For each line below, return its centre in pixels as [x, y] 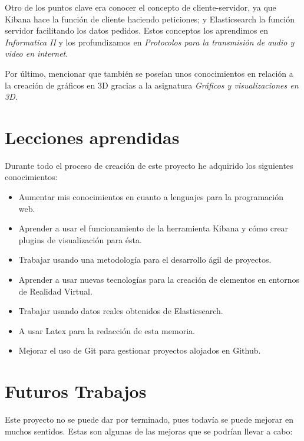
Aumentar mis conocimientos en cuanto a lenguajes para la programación [151, 197]
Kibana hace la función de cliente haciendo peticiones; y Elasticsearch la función [150, 19]
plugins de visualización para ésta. [80, 239]
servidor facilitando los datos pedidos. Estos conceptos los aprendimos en [137, 30]
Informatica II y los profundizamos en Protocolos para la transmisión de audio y [150, 42]
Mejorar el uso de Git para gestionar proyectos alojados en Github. [140, 350]
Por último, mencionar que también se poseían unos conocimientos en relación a [149, 73]
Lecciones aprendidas [92, 137]
